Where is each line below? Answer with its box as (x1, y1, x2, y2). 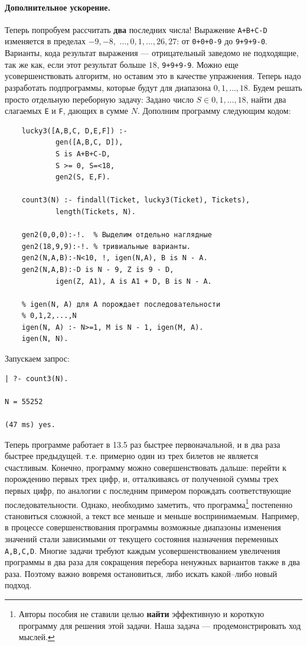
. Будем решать (248, 81, 302, 93)
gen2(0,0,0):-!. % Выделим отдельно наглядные (21, 231, 212, 240)
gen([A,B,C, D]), (55, 138, 123, 147)
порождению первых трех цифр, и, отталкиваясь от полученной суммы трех (5, 473, 279, 485)
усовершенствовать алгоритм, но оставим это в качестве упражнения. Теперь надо (5, 70, 301, 82)
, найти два (246, 93, 286, 105)
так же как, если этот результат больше (5, 58, 146, 70)
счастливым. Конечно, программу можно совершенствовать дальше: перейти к (5, 461, 286, 473)
